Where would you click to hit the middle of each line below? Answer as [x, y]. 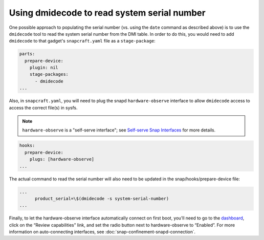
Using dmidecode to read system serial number [107, 13]
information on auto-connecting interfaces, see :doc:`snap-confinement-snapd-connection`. [102, 232]
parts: [27, 54]
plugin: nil [44, 68]
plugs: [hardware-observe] [62, 159]
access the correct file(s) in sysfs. [43, 108]
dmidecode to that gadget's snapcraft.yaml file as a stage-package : [82, 41]
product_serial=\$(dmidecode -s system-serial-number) [102, 198]
